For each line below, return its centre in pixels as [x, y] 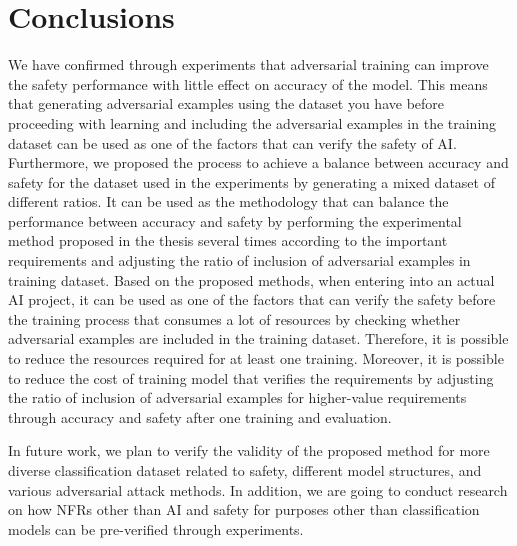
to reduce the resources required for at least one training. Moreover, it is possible [256, 358]
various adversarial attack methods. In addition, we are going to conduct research [258, 489]
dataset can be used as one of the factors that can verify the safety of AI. [232, 142]
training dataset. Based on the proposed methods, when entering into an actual [251, 279]
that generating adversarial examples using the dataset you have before [226, 103]
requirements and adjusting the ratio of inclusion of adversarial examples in [239, 260]
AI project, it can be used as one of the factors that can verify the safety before [252, 299]
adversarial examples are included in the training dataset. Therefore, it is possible [258, 338]
